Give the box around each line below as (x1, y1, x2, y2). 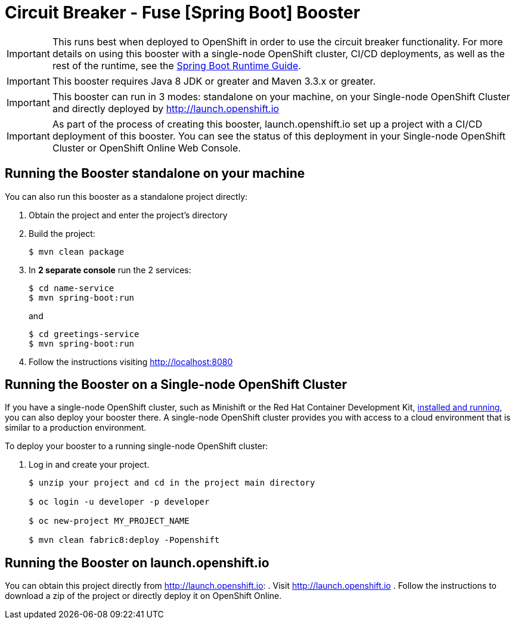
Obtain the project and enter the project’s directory (29, 209, 228, 220)
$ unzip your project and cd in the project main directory (29, 478, 315, 488)
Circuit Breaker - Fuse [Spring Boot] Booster (5, 2, 361, 23)
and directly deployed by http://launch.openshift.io (52, 102, 280, 115)
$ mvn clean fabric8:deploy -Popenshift (29, 535, 220, 545)
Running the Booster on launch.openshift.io (5, 555, 269, 570)
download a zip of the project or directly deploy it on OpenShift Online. (5, 591, 282, 601)
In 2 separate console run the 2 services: (29, 264, 191, 275)
